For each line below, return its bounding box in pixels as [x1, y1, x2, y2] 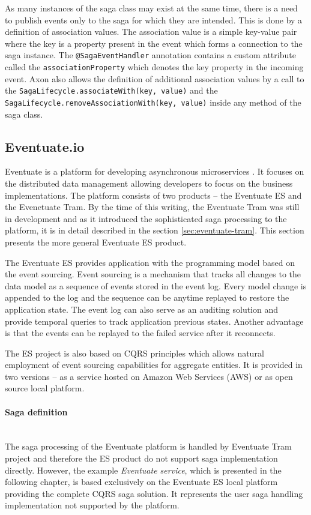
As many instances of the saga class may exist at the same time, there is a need [5, 2, 298, 14]
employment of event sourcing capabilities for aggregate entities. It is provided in [5, 358, 303, 371]
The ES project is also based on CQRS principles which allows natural [5, 346, 264, 359]
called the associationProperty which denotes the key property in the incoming [5, 61, 304, 73]
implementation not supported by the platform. [5, 499, 180, 511]
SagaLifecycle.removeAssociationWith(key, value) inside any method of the [5, 95, 301, 108]
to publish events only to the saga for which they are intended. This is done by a [5, 13, 303, 26]
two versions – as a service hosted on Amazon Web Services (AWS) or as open [5, 370, 293, 382]
